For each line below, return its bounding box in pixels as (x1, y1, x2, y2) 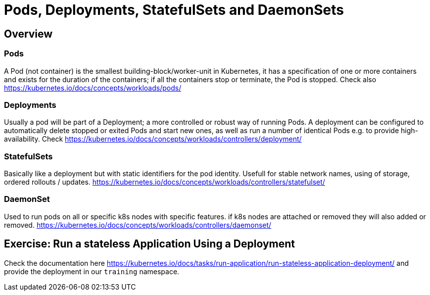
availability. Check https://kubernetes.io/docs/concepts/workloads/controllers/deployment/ (4, 135, 302, 144)
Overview (4, 27, 53, 40)
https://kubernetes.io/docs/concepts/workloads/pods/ (4, 83, 182, 92)
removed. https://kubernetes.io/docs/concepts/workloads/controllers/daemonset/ (4, 220, 272, 229)
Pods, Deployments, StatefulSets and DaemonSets (4, 1, 344, 18)
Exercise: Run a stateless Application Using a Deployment (4, 238, 295, 250)
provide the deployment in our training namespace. (4, 267, 180, 276)
